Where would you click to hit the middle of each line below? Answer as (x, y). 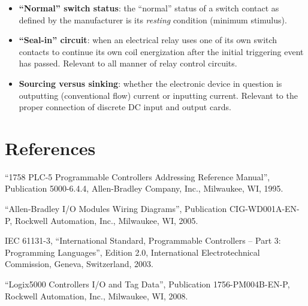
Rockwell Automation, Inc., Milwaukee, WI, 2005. (106, 220)
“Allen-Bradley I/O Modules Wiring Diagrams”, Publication (116, 209)
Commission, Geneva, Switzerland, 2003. (79, 264)
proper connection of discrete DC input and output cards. (125, 107)
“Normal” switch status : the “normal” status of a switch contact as (149, 8)
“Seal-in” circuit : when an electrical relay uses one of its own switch (148, 40)
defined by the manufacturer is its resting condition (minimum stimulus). (153, 19)
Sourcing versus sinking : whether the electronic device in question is (150, 83)
